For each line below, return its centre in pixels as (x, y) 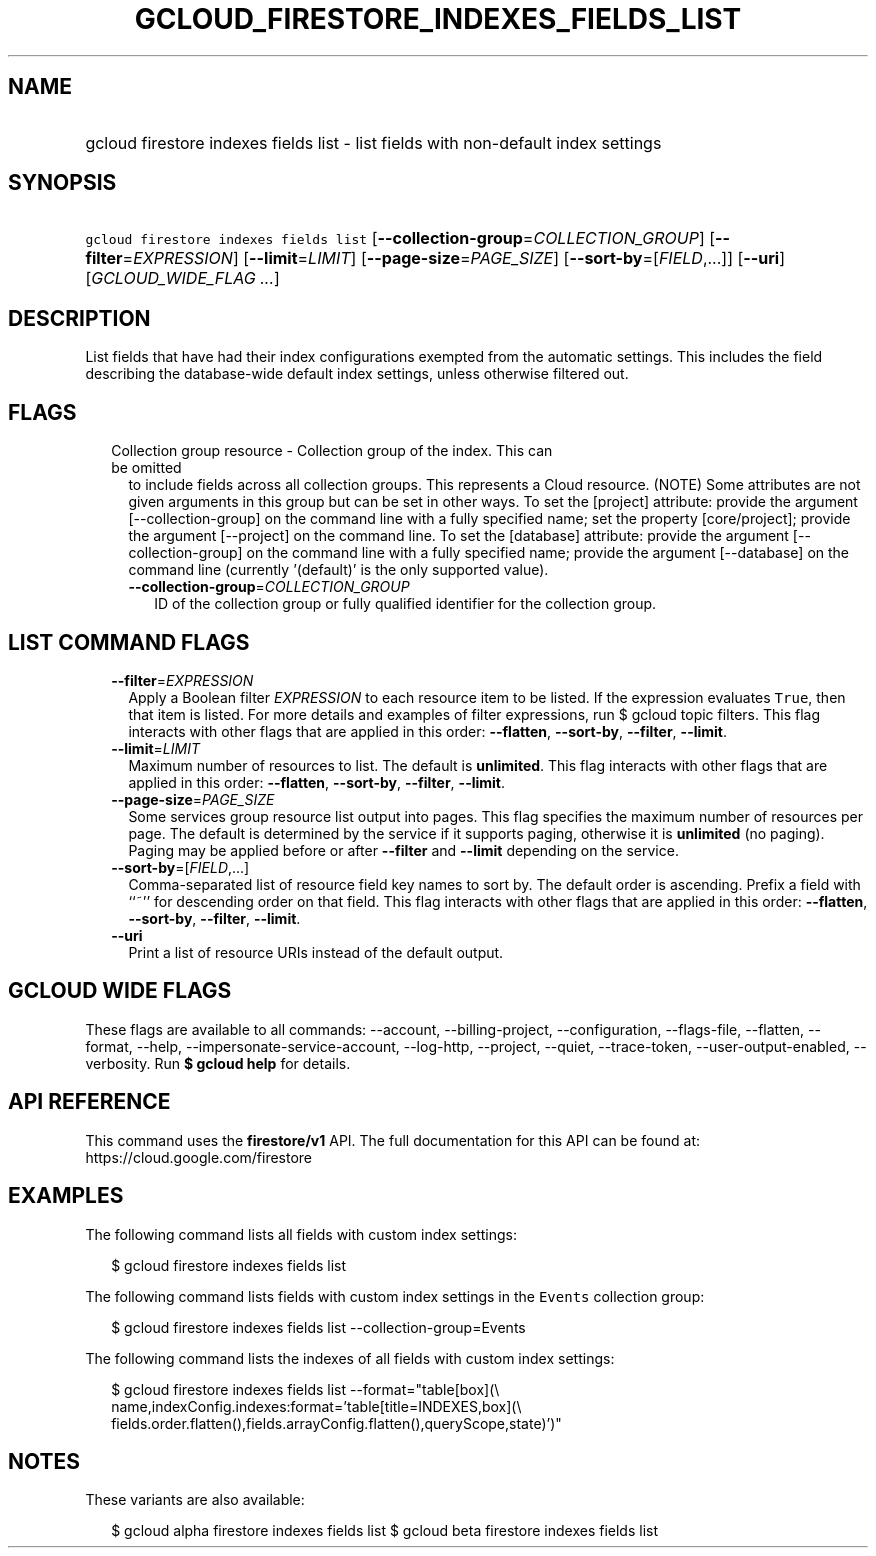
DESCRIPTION (79, 318)
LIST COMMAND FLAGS (129, 642)
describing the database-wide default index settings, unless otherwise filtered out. (357, 374)
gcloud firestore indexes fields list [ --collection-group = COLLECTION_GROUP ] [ (400, 238)
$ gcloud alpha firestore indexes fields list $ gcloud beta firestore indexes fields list (384, 1531)
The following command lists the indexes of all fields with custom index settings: (350, 1358)
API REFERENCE (89, 1102)
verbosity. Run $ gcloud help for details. (218, 1063)
